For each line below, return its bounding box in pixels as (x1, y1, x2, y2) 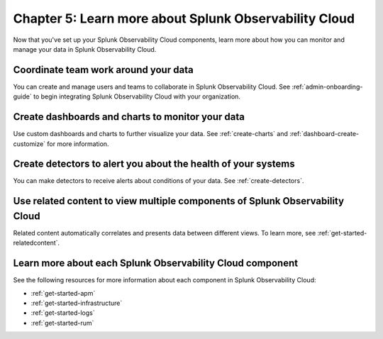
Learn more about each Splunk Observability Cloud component (13, 257, 298, 269)
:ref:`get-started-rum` (30, 318, 94, 327)
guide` (13, 92, 32, 101)
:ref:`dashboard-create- (289, 130, 360, 138)
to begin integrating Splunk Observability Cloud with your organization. (33, 92, 241, 101)
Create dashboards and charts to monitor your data (13, 111, 245, 123)
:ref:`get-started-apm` (30, 289, 96, 297)
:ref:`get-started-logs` (30, 309, 95, 317)
